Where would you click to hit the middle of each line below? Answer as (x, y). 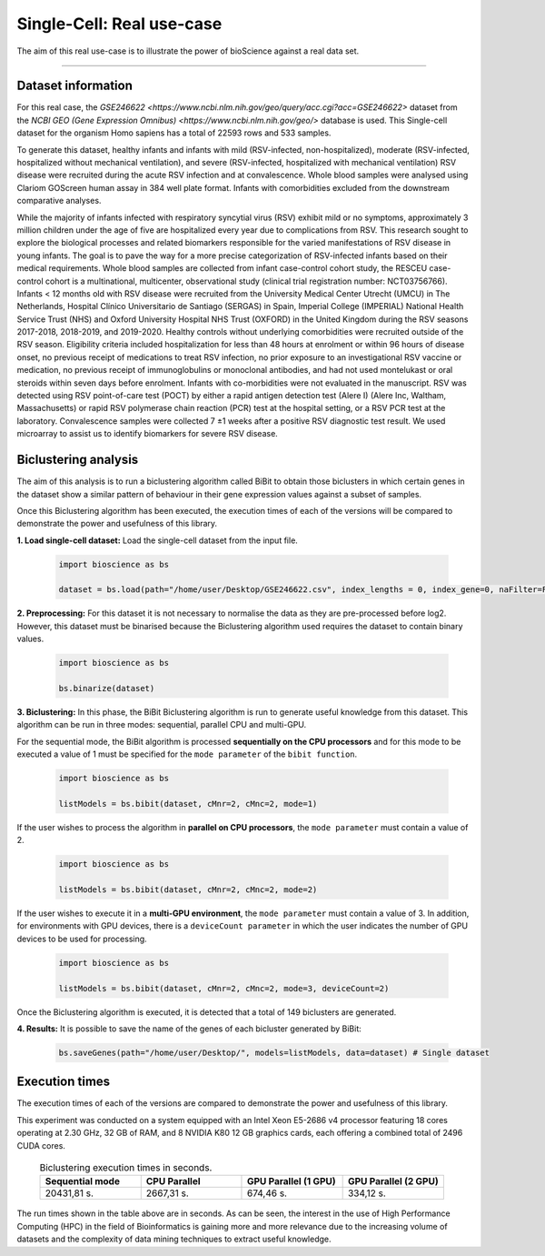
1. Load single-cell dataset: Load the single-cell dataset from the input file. (158, 540)
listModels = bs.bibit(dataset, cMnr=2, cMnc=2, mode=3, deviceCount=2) (224, 988)
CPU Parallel (173, 1181)
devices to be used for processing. (82, 939)
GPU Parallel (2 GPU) (393, 1181)
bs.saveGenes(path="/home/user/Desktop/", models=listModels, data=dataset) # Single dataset (274, 1052)
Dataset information (75, 86)
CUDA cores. (41, 1145)
